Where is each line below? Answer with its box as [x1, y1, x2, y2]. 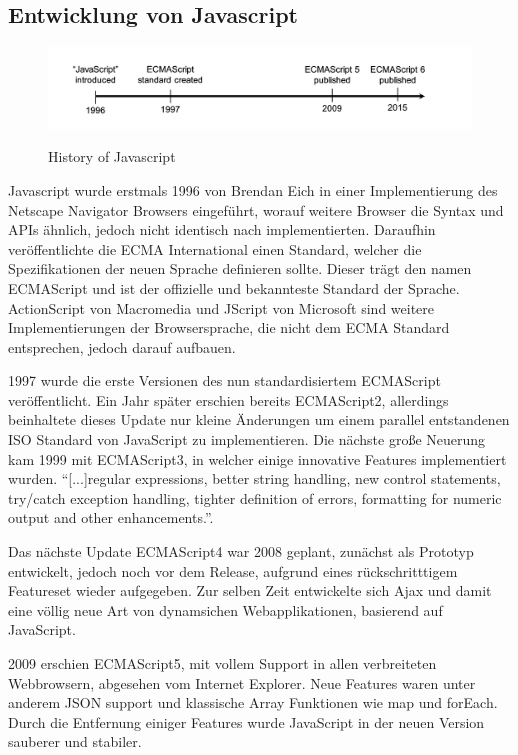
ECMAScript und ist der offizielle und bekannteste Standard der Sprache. [8, 277, 460, 298]
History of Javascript [48, 146, 176, 167]
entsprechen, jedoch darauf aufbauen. [8, 336, 236, 357]
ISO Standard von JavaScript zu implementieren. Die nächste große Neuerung [8, 429, 486, 450]
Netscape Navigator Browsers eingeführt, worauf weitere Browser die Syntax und [8, 199, 504, 220]
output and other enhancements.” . [8, 507, 214, 528]
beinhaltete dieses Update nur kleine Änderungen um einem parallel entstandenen [8, 409, 510, 430]
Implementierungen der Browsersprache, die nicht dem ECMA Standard [8, 317, 450, 338]
